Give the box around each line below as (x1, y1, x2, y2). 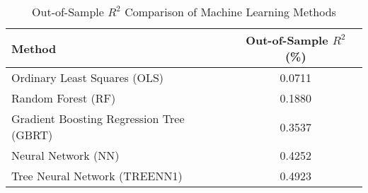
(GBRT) (11, 127, 53, 143)
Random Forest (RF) (11, 90, 116, 106)
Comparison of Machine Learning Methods (125, 4, 336, 20)
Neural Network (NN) (11, 147, 120, 163)
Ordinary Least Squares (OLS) (11, 69, 164, 86)
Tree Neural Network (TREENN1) (11, 168, 183, 184)
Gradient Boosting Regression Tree (11, 110, 185, 127)
